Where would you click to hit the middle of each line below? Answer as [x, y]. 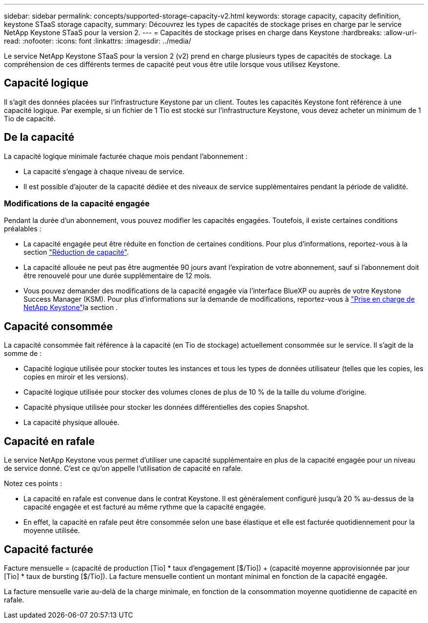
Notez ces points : [33, 484]
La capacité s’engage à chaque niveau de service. [104, 171]
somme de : [23, 354]
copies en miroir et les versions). [76, 377]
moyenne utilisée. [52, 531]
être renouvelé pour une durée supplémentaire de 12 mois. [118, 276]
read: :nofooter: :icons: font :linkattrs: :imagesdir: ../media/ [97, 41]
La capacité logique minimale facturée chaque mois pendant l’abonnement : [126, 156]
